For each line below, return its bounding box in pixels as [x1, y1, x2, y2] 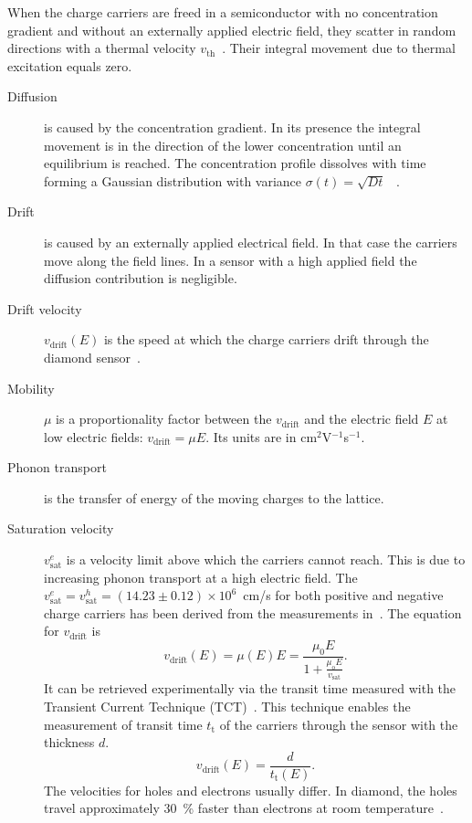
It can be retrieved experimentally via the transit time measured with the [44, 679, 456, 698]
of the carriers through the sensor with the [219, 714, 458, 733]
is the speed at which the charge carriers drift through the [103, 330, 429, 349]
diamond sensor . [44, 347, 141, 366]
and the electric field [304, 409, 419, 428]
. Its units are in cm [205, 427, 318, 446]
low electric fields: [44, 427, 143, 446]
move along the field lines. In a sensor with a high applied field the [44, 250, 417, 269]
